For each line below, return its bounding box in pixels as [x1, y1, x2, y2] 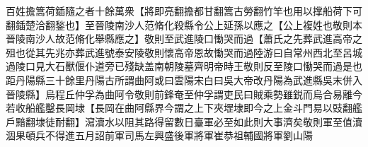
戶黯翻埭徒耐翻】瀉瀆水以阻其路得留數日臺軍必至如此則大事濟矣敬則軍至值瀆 [6, 114, 362, 129]
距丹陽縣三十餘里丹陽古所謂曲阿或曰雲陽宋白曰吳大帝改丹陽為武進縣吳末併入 [6, 72, 362, 87]
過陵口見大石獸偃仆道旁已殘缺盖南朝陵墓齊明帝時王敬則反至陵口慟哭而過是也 [6, 59, 362, 73]
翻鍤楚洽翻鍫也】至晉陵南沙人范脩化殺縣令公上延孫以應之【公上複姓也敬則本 [6, 17, 362, 32]
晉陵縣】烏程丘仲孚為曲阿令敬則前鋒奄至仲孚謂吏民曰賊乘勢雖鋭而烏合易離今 [6, 86, 362, 101]
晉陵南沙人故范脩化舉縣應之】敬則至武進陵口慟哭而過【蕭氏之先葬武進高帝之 [6, 31, 362, 46]
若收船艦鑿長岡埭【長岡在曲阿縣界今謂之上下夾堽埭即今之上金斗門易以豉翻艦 [6, 100, 362, 115]
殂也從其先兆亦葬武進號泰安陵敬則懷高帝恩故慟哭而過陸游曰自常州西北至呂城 [6, 45, 362, 59]
